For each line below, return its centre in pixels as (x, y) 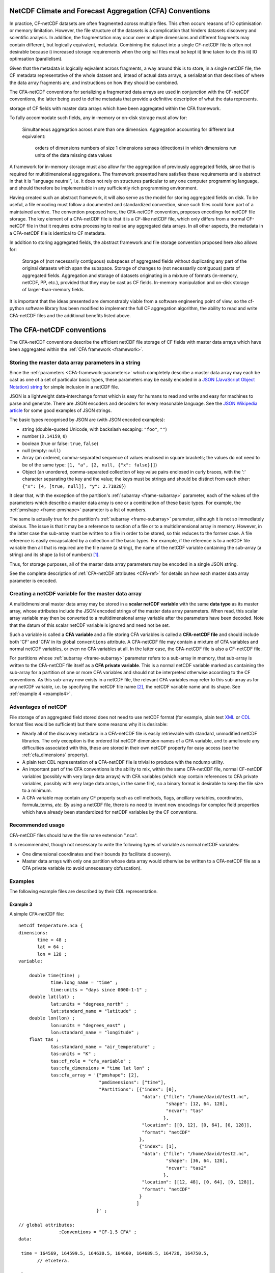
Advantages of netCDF (38, 707)
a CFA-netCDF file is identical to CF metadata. (58, 233)
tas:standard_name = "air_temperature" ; (103, 1047)
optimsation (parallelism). (36, 59)
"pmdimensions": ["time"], (132, 1082)
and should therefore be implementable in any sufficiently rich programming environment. (104, 188)
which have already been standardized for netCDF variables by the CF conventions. (110, 812)
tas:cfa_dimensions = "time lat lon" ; (100, 1068)
